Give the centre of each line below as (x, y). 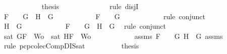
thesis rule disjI (90, 6)
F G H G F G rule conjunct (104, 16)
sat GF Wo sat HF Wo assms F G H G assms (113, 36)
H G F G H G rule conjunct (85, 26)
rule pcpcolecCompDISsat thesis (71, 46)
